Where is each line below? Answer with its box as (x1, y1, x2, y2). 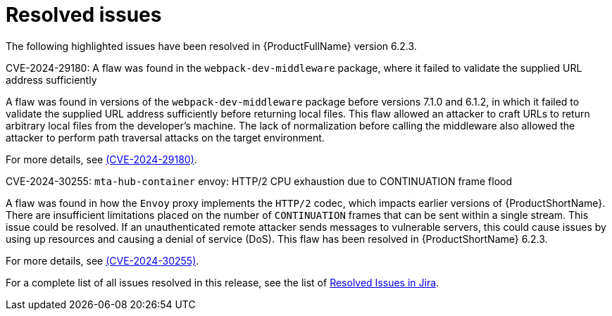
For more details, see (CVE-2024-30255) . (6, 254, 199, 267)
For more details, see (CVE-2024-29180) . (6, 153, 197, 165)
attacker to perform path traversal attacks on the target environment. (6, 131, 325, 144)
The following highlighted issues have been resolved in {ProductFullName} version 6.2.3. (6, 39, 417, 52)
